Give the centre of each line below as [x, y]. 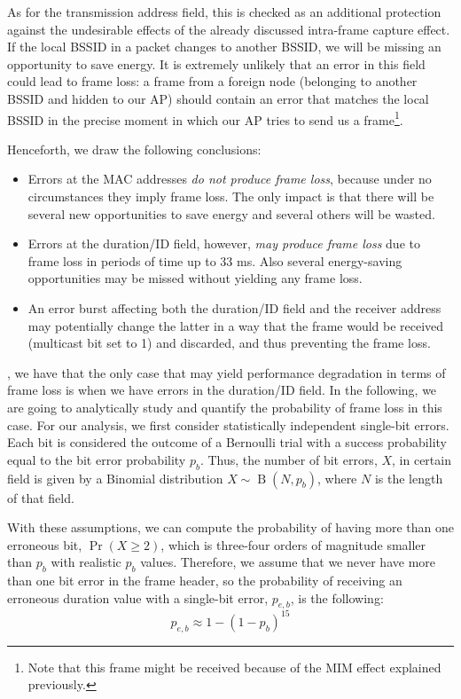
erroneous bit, [45, 544]
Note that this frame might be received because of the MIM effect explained [234, 667]
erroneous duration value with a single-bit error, [138, 597]
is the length [409, 478]
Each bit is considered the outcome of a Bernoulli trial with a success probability [227, 442]
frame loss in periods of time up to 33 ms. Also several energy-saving [215, 260]
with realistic [86, 562]
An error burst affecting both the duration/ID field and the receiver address [234, 307]
